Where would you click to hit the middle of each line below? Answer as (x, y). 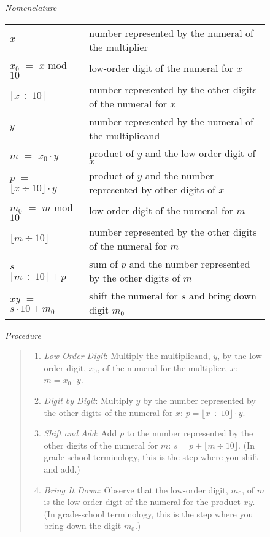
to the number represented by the (190, 433)
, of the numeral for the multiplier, (162, 367)
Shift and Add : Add (80, 433)
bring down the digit (83, 526)
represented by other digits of (152, 189)
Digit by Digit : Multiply (88, 400)
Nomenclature (31, 7)
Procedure (23, 335)
